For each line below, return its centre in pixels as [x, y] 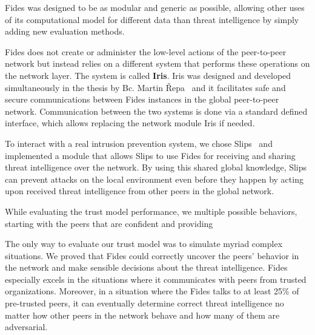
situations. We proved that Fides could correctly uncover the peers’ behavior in [152, 255]
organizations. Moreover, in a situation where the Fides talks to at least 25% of [152, 291]
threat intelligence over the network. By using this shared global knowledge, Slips [156, 167]
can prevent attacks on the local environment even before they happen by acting [154, 179]
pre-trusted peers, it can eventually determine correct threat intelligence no [144, 303]
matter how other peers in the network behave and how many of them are [142, 315]
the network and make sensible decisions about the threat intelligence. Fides [146, 267]
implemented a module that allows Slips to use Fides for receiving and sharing [150, 155]
